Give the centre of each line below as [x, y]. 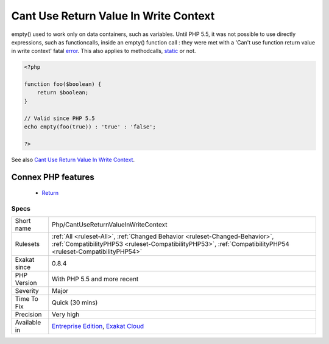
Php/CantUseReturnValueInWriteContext [110, 225]
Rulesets [27, 244]
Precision [28, 315]
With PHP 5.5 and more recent [95, 279]
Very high [66, 315]
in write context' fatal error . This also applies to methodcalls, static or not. [104, 51]
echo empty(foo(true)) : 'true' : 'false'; [90, 127]
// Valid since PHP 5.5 [60, 118]
